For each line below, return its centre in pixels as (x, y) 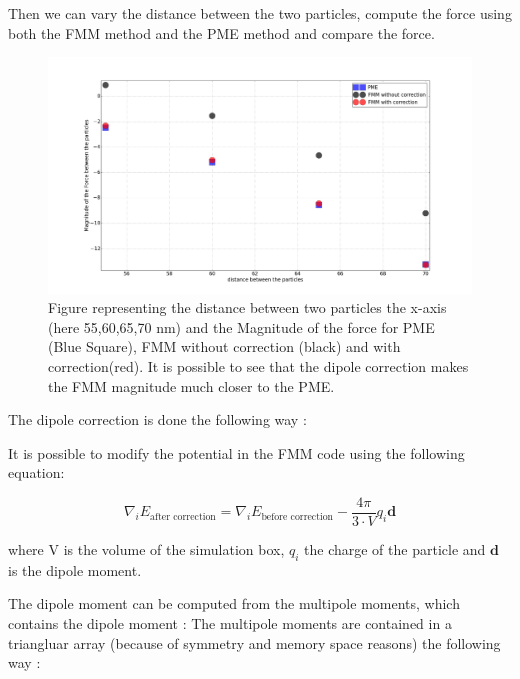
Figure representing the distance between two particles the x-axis (247, 307)
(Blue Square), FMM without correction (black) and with (224, 346)
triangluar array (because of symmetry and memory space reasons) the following (254, 642)
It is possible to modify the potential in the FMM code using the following (236, 452)
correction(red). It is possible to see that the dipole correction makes (258, 365)
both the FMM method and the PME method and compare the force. (221, 32)
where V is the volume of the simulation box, (146, 549)
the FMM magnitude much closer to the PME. (191, 385)
